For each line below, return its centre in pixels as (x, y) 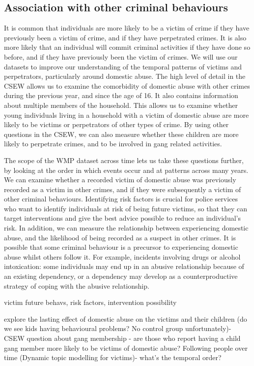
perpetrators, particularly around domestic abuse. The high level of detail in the (125, 76)
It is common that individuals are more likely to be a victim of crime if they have (127, 28)
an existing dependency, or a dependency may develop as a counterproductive (121, 276)
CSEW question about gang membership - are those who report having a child (122, 338)
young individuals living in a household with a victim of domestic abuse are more (127, 115)
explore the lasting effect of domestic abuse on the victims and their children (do (126, 318)
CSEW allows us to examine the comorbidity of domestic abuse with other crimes (127, 85)
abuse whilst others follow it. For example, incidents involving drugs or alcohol (122, 256)
